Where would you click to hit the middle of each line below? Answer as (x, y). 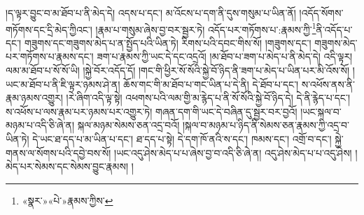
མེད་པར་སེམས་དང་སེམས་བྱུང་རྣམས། (67, 166)
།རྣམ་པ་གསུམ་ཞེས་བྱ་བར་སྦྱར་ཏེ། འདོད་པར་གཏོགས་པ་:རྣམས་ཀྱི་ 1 (206, 28)
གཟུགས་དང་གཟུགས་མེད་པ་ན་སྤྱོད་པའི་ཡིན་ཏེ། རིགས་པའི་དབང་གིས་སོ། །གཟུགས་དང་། (168, 42)
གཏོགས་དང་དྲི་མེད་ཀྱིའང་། (49, 29)
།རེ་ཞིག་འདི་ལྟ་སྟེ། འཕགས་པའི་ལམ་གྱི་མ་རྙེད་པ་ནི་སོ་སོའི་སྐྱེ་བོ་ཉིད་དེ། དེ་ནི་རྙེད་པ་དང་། (208, 98)
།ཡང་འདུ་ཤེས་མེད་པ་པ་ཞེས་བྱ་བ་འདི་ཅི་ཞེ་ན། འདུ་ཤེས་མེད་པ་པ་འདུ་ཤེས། (233, 152)
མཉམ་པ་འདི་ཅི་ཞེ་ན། (40, 125)
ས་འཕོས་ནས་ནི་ (328, 84)
